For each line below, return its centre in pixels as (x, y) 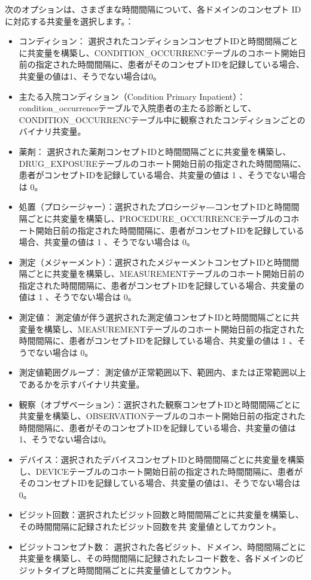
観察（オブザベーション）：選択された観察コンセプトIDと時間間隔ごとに (160, 404)
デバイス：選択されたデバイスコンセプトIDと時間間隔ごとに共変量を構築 (161, 459)
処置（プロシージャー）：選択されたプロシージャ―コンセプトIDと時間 (155, 207)
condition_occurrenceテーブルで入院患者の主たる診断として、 (138, 108)
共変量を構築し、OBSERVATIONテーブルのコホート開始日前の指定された (162, 416)
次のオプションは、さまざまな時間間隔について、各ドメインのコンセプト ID (153, 9)
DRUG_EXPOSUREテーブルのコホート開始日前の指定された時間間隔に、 (162, 163)
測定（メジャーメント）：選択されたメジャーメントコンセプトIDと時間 (155, 262)
